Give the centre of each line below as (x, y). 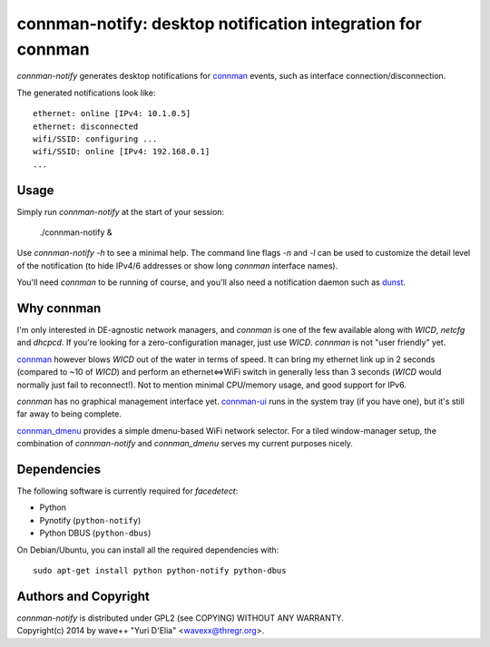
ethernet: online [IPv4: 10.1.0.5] (112, 114)
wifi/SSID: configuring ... (95, 139)
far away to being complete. (69, 414)
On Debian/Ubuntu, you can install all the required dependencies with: (148, 550)
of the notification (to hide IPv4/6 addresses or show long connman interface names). (177, 265)
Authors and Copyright (83, 596)
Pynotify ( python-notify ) (90, 520)
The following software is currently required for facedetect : (127, 491)
